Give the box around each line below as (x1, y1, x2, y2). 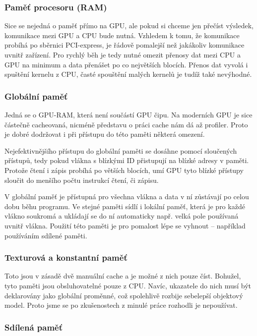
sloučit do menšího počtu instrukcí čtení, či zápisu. (4, 174, 159, 185)
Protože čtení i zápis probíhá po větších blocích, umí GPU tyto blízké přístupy (4, 165, 244, 175)
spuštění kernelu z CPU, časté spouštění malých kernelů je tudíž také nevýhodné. (4, 69, 252, 79)
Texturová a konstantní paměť (4, 251, 128, 264)
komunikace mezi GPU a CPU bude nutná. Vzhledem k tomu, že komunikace (4, 30, 240, 40)
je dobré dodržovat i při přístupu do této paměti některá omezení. (4, 129, 205, 139)
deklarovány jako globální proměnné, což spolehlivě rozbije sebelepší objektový (4, 290, 243, 300)
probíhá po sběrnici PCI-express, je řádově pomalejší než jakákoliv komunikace (4, 40, 245, 50)
